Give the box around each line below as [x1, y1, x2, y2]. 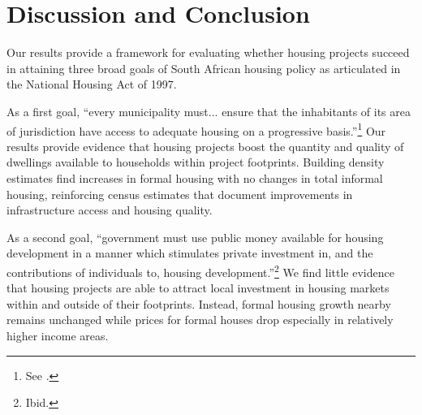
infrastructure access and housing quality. [6, 201, 213, 218]
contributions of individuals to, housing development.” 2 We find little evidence [6, 261, 394, 280]
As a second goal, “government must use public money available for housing [6, 228, 384, 245]
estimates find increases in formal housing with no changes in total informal [6, 169, 383, 186]
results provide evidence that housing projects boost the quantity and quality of [6, 137, 404, 154]
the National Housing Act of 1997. [6, 76, 177, 93]
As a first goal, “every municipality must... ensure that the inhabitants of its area [6, 102, 411, 119]
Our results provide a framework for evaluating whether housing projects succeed [6, 44, 410, 61]
